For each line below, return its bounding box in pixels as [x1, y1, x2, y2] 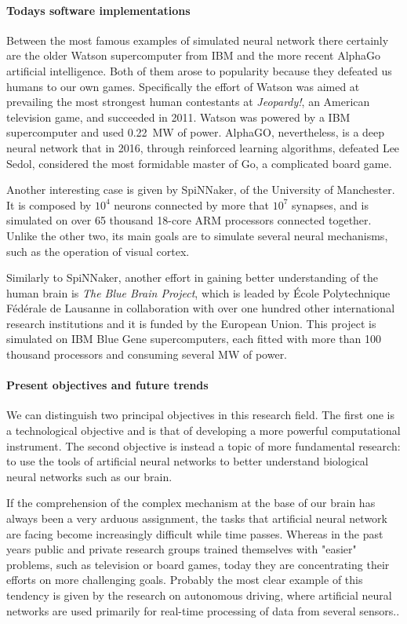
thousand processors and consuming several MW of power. [6, 346, 288, 363]
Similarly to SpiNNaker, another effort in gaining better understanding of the [6, 269, 379, 286]
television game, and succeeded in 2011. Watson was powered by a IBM [6, 108, 351, 125]
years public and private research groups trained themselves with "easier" [6, 541, 357, 557]
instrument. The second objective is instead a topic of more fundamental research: [6, 437, 401, 454]
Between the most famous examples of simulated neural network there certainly [6, 31, 389, 48]
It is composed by [6, 196, 92, 213]
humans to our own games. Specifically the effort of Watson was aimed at [6, 78, 360, 94]
